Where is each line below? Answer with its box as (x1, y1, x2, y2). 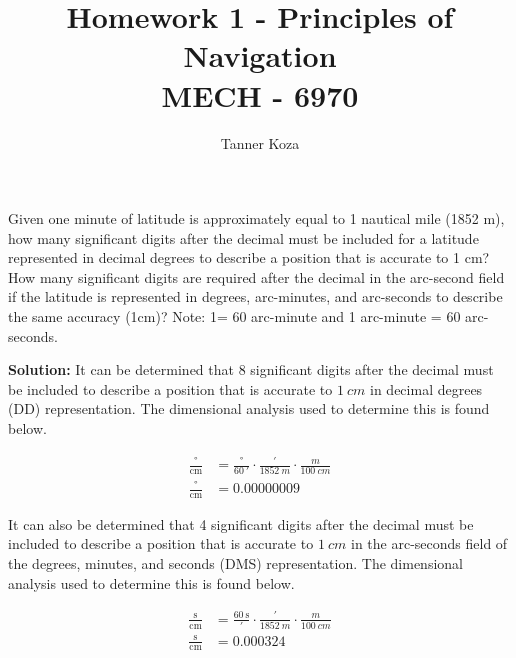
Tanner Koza (220, 132, 300, 153)
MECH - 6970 (161, 74, 359, 115)
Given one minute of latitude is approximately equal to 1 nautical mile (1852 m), (8, 208, 505, 229)
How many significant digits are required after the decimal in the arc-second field (8, 266, 505, 287)
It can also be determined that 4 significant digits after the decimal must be (8, 513, 474, 534)
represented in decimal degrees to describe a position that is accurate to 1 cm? (8, 247, 490, 268)
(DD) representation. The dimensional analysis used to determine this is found (8, 398, 490, 419)
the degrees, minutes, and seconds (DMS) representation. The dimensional (8, 553, 463, 574)
